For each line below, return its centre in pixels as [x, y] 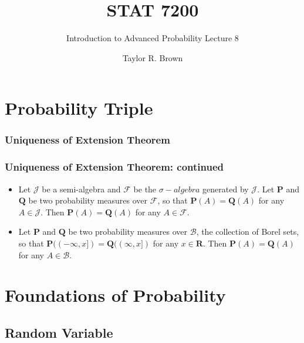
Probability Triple [79, 108]
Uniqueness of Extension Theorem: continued [114, 167]
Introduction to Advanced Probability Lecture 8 [153, 38]
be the [145, 189]
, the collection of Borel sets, [248, 232]
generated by [226, 189]
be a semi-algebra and [81, 189]
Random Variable [59, 332]
